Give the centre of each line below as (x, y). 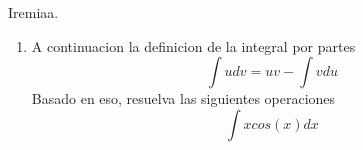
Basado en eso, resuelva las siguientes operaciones (183, 98)
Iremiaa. (33, 12)
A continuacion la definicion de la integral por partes (193, 45)
